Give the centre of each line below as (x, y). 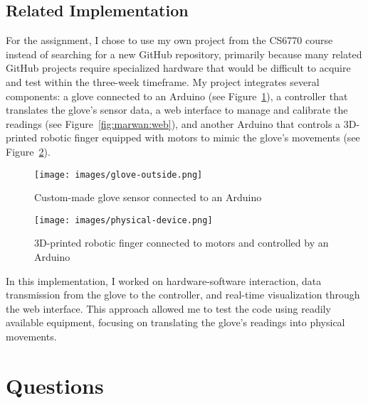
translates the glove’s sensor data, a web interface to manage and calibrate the (177, 110)
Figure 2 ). (28, 151)
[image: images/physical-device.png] (123, 220)
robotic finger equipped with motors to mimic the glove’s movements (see (200, 138)
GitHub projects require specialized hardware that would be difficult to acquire (178, 68)
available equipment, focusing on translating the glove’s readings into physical (175, 322)
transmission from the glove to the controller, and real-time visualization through (183, 295)
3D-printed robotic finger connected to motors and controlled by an (182, 243)
